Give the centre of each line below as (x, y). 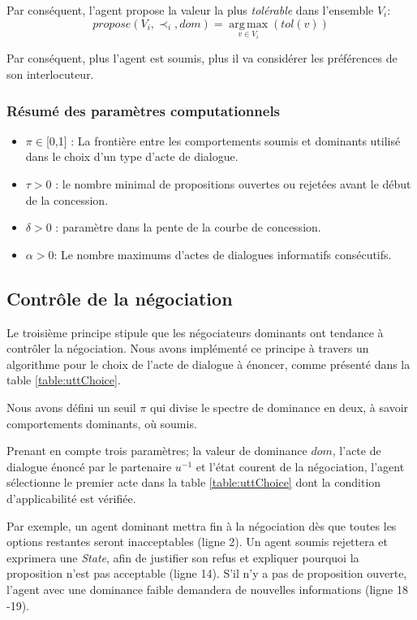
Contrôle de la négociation (120, 298)
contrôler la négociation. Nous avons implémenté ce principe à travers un (188, 348)
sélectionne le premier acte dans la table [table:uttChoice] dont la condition (194, 482)
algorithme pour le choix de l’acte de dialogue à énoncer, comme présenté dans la (208, 364)
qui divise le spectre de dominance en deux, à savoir (279, 407)
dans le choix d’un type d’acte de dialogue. (132, 156)
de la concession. (67, 199)
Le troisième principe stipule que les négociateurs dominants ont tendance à (195, 332)
